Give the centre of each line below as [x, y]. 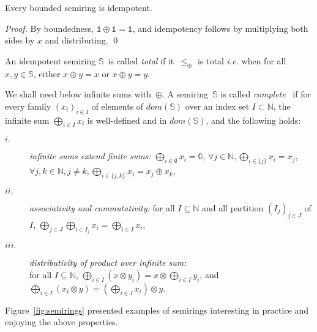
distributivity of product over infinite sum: [108, 262]
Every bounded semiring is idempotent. [79, 7]
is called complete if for [266, 94]
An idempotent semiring [50, 60]
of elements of [117, 106]
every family [28, 106]
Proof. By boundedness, [49, 28]
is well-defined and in [127, 120]
